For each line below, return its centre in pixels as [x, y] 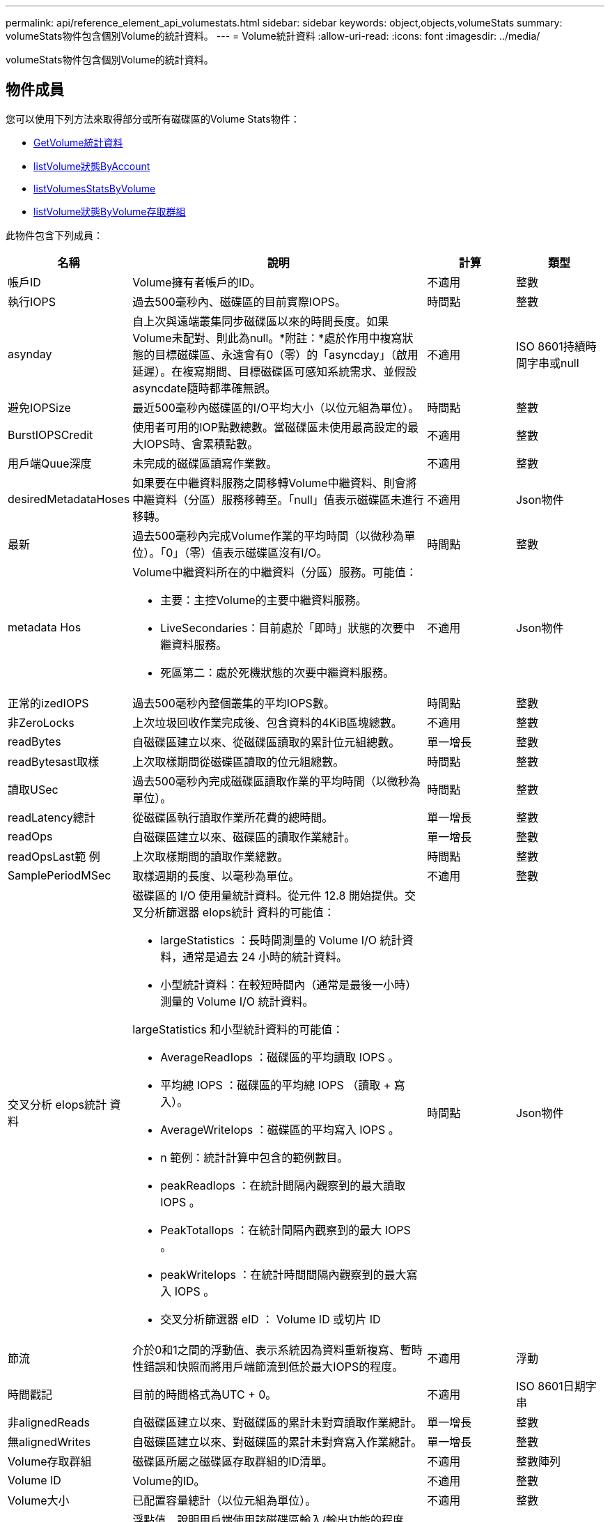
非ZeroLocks [41, 722]
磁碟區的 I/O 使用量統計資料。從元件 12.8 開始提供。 [268, 895]
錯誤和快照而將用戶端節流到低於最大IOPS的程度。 [274, 1366]
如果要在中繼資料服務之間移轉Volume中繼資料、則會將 [275, 483]
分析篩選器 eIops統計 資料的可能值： [239, 912]
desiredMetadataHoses [69, 499]
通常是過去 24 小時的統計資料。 [265, 956]
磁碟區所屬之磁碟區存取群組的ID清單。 [233, 1461]
